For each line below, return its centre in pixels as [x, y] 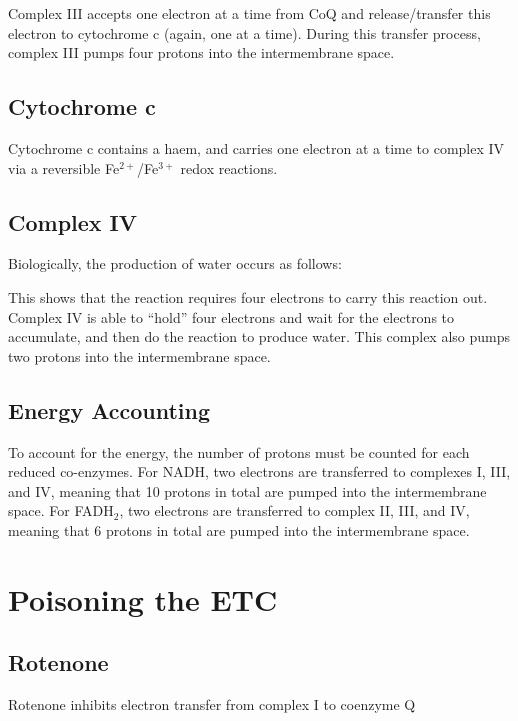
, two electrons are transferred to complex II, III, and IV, [294, 510]
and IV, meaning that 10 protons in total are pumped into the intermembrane [247, 490]
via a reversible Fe [64, 167]
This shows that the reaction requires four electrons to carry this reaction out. [248, 296]
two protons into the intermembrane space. [139, 355]
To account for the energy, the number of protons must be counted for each [239, 451]
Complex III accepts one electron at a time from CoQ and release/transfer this [249, 13]
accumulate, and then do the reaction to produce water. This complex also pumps [259, 336]
